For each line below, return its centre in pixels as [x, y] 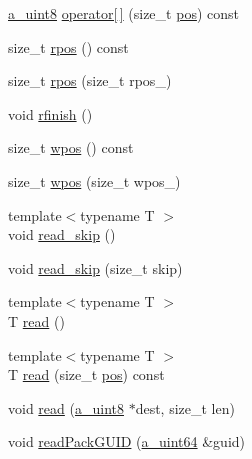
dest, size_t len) [185, 407]
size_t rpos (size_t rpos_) [90, 80]
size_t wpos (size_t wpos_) [94, 180]
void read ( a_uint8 [66, 407]
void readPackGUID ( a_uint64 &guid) [127, 441]
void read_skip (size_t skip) [95, 267]
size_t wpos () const [71, 147]
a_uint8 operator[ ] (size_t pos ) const [123, 13]
